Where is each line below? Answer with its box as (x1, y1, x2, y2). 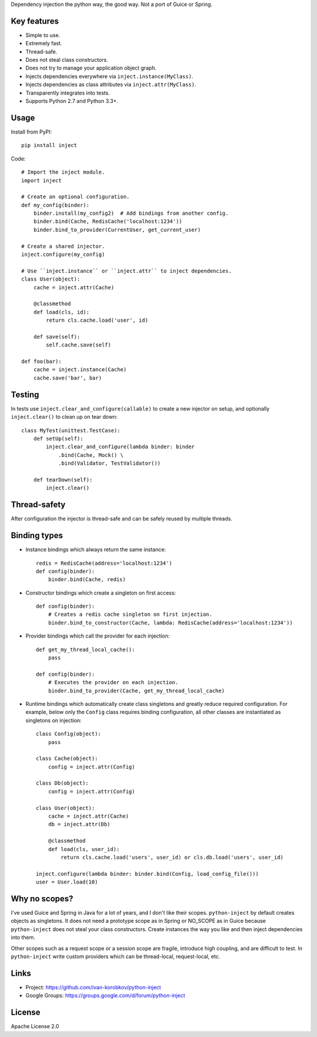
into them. (11, 934, 35, 941)
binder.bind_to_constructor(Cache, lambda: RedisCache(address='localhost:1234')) (48, 619, 293, 626)
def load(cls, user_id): (48, 846, 120, 852)
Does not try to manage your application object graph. (25, 65, 157, 72)
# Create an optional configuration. (21, 194, 130, 200)
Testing (11, 389, 39, 399)
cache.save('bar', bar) (33, 374, 102, 381)
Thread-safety (11, 500, 66, 510)
